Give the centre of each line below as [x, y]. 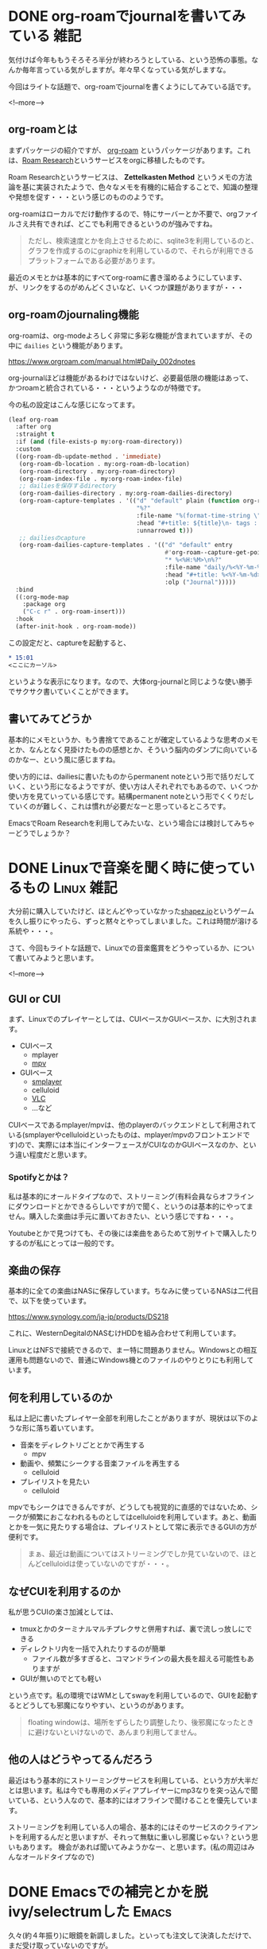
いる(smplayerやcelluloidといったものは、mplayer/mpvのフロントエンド [126, 1135]
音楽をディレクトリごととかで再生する [82, 1445]
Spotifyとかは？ [39, 1178]
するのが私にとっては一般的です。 [64, 1243]
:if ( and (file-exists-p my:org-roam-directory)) [99, 442]
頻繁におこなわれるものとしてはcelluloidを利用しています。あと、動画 [143, 1517]
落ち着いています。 [67, 1428]
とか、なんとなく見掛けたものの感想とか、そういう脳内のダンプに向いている [133, 749]
